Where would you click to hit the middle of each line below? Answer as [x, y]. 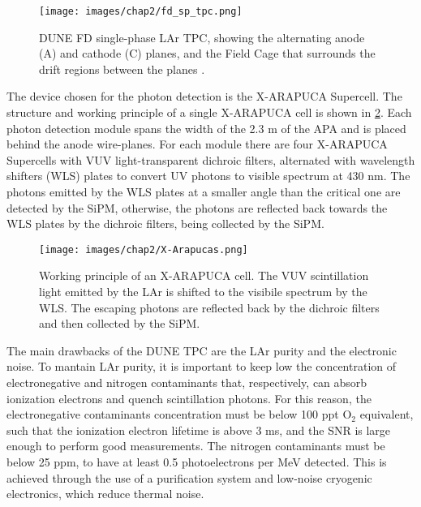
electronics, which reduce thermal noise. [105, 494]
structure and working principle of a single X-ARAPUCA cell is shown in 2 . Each [209, 112]
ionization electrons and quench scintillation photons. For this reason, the [189, 398]
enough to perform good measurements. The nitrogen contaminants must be [196, 446]
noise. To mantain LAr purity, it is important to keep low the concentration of [202, 366]
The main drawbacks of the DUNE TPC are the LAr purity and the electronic [202, 350]
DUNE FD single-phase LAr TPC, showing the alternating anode [202, 37]
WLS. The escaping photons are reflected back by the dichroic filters [209, 307]
